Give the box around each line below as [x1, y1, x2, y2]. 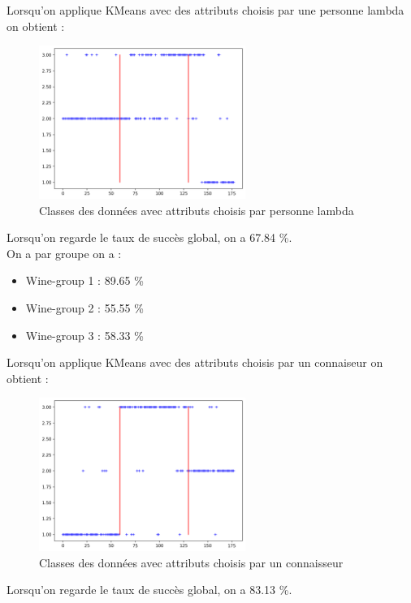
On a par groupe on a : [6, 244, 122, 261]
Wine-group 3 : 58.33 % [25, 326, 144, 343]
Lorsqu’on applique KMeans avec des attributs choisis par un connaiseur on [6, 354, 383, 371]
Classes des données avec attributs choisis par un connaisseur [39, 553, 344, 571]
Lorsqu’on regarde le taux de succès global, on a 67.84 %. [6, 229, 292, 246]
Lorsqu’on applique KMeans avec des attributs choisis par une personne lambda [6, 2, 405, 18]
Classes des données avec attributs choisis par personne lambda [39, 201, 354, 218]
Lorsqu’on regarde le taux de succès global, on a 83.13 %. [6, 581, 292, 598]
